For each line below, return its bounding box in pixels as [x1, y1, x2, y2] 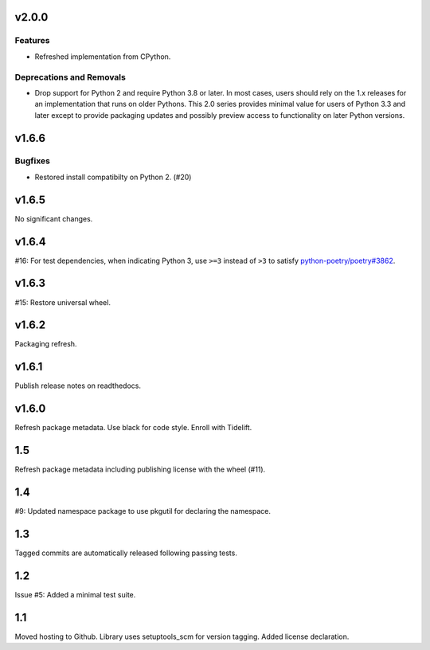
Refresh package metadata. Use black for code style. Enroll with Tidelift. [14, 423, 252, 433]
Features [14, 35, 50, 46]
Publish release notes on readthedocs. [14, 381, 142, 390]
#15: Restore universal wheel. [14, 297, 111, 307]
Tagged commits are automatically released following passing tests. [14, 548, 238, 558]
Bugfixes [14, 155, 51, 166]
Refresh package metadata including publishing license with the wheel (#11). [14, 464, 266, 474]
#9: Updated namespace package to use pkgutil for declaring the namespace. [14, 507, 271, 516]
